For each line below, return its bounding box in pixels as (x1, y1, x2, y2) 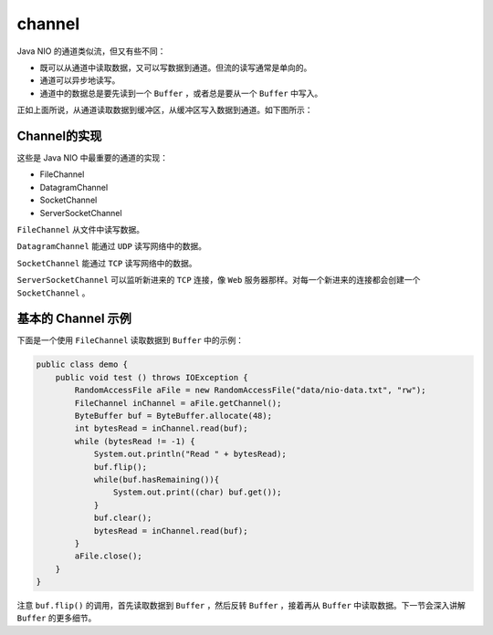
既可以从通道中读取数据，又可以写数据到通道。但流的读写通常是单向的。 (39, 62, 312, 73)
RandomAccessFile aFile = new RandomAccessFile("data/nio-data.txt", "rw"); (74, 385, 426, 396)
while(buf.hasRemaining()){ (93, 474, 219, 484)
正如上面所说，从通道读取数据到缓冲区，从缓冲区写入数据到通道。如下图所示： (16, 105, 313, 116)
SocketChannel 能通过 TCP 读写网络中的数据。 (16, 257, 197, 268)
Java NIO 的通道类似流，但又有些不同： (16, 46, 166, 57)
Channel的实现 (16, 128, 102, 143)
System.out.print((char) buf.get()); (112, 487, 282, 497)
